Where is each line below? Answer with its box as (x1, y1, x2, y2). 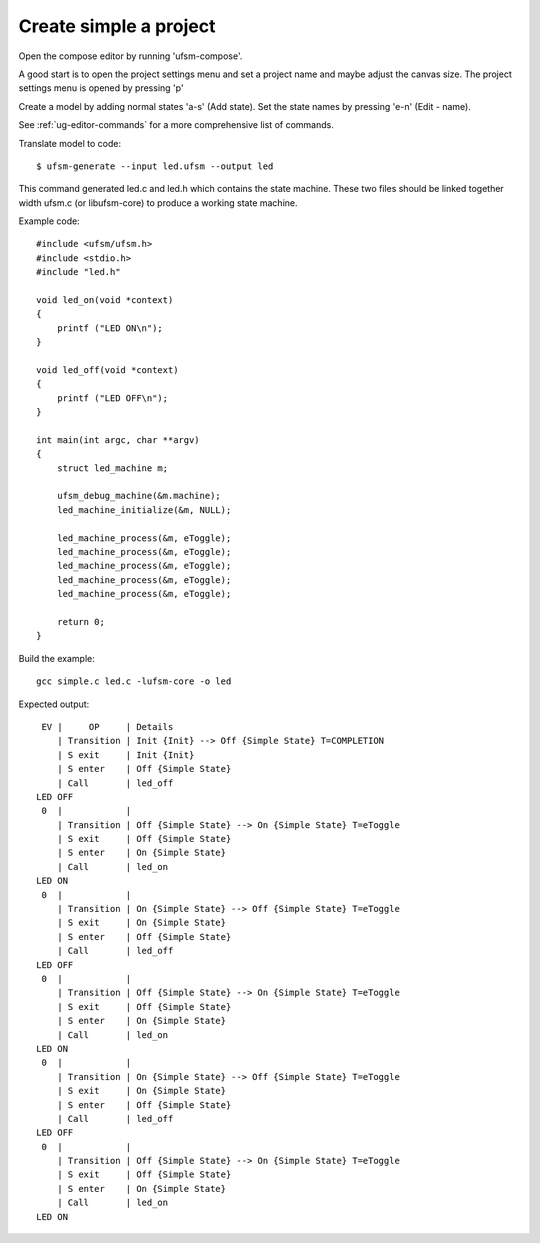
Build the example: (18, 652, 95, 664)
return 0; (56, 616, 105, 627)
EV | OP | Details (41, 721, 174, 732)
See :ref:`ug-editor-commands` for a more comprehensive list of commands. (18, 119, 334, 131)
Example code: (18, 215, 80, 227)
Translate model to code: (18, 137, 122, 149)
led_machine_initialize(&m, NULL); (56, 504, 232, 515)
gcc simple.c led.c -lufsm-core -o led (36, 676, 232, 687)
